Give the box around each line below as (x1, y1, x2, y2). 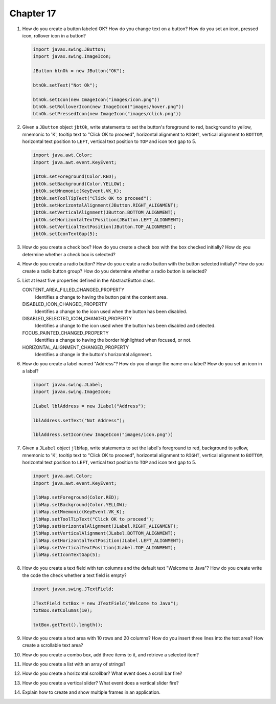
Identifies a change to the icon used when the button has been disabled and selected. (35, 323, 216, 329)
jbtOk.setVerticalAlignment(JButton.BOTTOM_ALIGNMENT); (33, 210, 176, 215)
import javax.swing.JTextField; (33, 586, 114, 592)
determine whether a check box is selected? (22, 251, 116, 257)
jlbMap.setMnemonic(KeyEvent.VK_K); (33, 509, 125, 515)
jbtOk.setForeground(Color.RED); (33, 174, 117, 179)
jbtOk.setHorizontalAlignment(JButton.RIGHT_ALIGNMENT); (33, 202, 179, 208)
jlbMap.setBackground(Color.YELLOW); (33, 502, 128, 507)
